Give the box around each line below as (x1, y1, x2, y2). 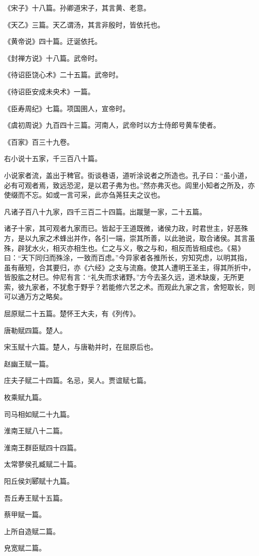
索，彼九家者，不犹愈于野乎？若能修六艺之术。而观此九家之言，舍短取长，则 (4, 281, 255, 292)
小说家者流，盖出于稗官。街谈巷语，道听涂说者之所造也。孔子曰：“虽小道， (4, 170, 252, 180)
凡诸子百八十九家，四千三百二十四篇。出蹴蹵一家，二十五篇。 (4, 206, 206, 216)
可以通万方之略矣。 (4, 291, 67, 302)
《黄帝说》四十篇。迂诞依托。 (4, 36, 102, 46)
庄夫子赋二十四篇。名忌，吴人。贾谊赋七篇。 (4, 375, 150, 385)
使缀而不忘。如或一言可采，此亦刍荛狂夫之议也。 (4, 189, 164, 200)
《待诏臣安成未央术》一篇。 (4, 86, 95, 96)
